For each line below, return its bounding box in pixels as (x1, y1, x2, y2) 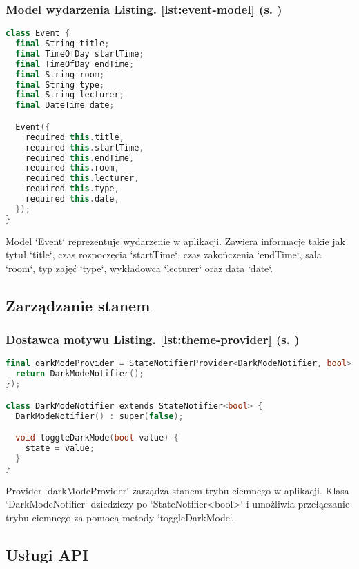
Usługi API (6, 543, 89, 565)
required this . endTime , (25, 153, 135, 163)
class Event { (6, 28, 70, 39)
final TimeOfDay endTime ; (15, 59, 135, 69)
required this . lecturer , (25, 173, 139, 184)
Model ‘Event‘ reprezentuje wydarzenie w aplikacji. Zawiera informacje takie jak (6, 233, 345, 248)
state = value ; (25, 443, 95, 453)
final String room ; (15, 69, 105, 79)
